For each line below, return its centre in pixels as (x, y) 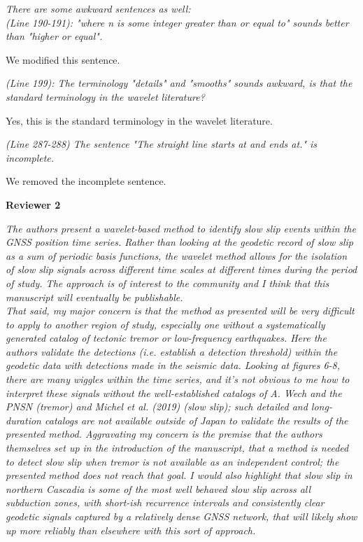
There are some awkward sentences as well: (98, 8)
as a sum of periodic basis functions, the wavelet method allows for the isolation (177, 255)
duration (23, 420)
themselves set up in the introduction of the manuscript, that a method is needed (177, 448)
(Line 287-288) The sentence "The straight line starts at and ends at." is (162, 144)
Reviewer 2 (33, 204)
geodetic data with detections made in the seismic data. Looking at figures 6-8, (173, 365)
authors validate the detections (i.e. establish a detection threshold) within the (172, 351)
